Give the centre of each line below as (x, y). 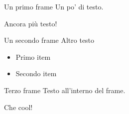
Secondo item (36, 73)
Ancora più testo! (31, 23)
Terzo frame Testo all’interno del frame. (65, 90)
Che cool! (18, 107)
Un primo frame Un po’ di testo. (54, 6)
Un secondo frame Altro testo (49, 40)
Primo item (33, 57)
